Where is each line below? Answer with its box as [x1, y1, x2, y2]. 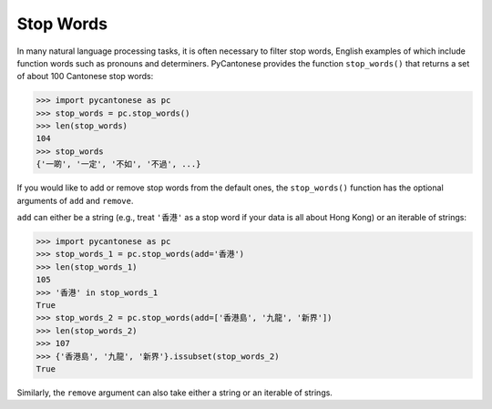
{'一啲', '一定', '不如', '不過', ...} [36, 159, 201, 169]
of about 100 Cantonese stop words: [16, 71, 154, 82]
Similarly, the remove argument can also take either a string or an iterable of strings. [16, 387, 333, 398]
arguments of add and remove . [16, 195, 134, 206]
